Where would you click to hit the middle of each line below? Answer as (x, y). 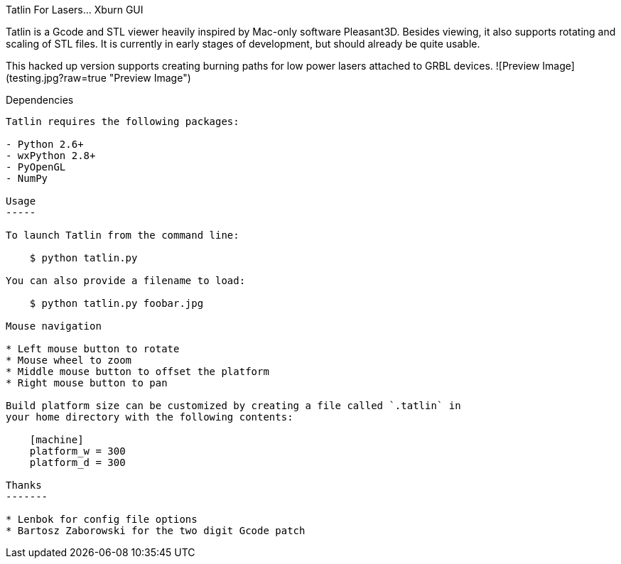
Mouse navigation (54, 326)
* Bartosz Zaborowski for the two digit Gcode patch (156, 531)
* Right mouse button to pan (87, 383)
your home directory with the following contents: (150, 417)
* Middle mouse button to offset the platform (137, 372)
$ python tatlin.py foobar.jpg (117, 303)
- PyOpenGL (36, 167)
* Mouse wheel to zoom (69, 360)
